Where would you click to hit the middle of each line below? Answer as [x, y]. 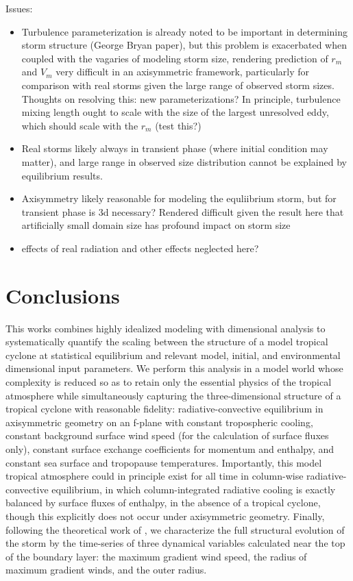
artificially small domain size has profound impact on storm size [156, 225]
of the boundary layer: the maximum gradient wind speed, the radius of [156, 556]
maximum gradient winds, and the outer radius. [106, 570]
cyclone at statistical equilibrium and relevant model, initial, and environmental [173, 355]
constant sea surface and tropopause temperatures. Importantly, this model [164, 462]
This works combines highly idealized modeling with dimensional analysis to [166, 328]
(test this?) [178, 125]
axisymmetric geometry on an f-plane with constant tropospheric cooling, [159, 422]
